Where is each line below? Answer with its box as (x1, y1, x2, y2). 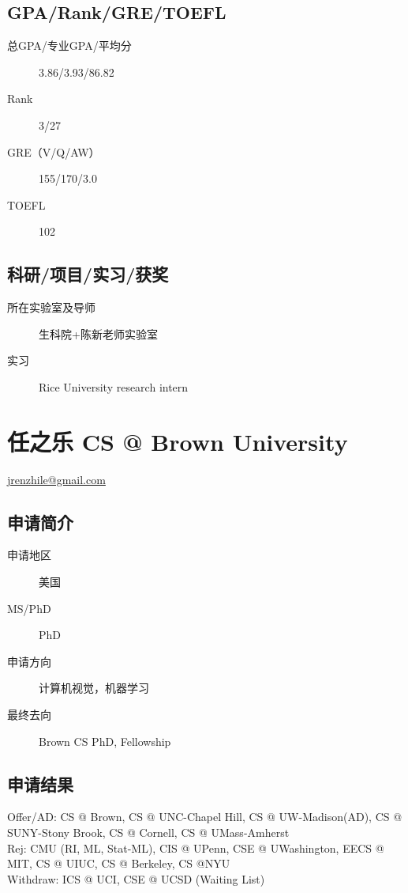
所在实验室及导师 (7, 299, 95, 316)
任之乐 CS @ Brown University (7, 425, 348, 457)
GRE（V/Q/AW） (7, 143, 100, 160)
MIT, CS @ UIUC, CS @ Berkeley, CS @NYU (7, 855, 230, 872)
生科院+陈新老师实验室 (39, 325, 158, 342)
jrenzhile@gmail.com (7, 471, 106, 487)
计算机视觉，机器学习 (39, 679, 149, 696)
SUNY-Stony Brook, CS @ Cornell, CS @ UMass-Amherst (7, 824, 290, 840)
